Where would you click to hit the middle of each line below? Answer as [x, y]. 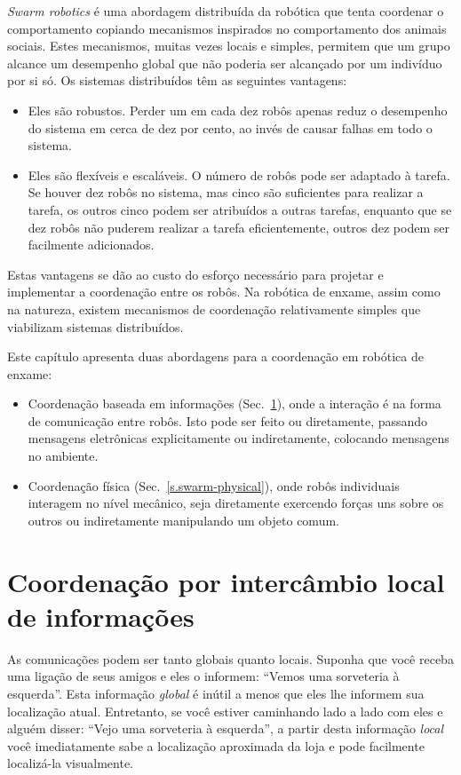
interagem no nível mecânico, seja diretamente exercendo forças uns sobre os [236, 503]
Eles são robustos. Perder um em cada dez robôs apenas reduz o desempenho [238, 110]
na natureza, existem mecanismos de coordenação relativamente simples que [214, 308]
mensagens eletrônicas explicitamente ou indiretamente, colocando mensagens [238, 438]
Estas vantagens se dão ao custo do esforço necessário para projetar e [195, 274]
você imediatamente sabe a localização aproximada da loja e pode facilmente [216, 745]
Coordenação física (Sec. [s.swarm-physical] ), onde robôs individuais [214, 485]
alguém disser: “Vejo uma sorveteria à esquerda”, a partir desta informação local [226, 728]
